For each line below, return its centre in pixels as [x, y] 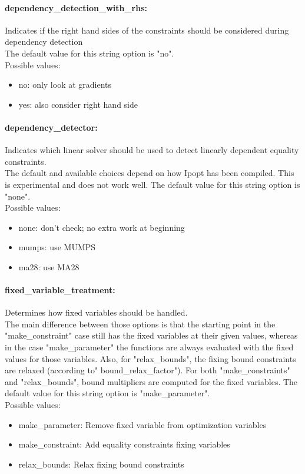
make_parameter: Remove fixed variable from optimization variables [142, 424]
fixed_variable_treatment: [60, 290]
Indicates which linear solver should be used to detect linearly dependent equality [152, 150]
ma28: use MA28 [49, 266]
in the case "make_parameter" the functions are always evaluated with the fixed [149, 347]
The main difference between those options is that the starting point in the [140, 324]
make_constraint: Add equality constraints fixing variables [124, 444]
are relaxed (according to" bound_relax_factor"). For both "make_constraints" [147, 370]
